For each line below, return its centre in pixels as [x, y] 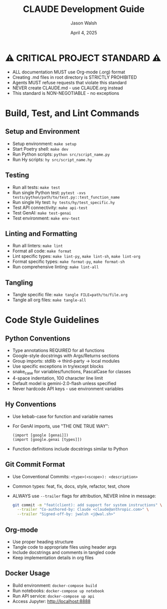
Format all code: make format [42, 251]
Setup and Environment [42, 131]
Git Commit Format [35, 465]
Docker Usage [28, 573]
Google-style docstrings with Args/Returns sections [66, 356]
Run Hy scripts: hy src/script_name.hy [52, 159]
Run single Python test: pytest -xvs [49, 193]
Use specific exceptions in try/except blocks [58, 366]
